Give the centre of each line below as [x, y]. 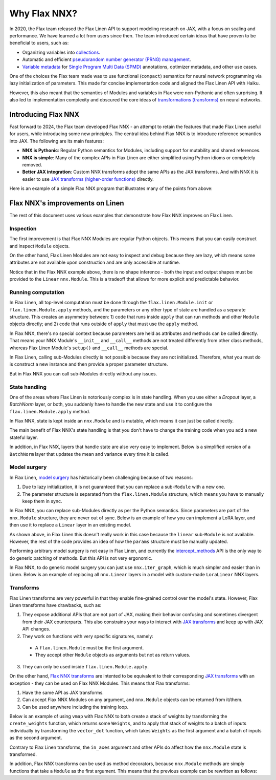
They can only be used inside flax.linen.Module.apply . [86, 666]
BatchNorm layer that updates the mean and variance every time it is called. [89, 454]
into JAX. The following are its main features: [57, 141]
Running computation [37, 292]
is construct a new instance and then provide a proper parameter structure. [89, 364]
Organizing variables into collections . [61, 52]
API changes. [36, 629]
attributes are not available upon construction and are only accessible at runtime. [95, 262]
